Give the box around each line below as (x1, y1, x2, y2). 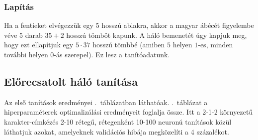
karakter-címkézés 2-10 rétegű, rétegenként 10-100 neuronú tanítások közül (4, 116, 232, 127)
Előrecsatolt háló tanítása (4, 73, 138, 89)
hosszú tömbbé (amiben (92, 39, 165, 50)
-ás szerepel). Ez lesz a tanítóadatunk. (54, 49, 170, 59)
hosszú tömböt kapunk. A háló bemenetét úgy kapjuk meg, (66, 29, 247, 40)
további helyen (4, 49, 48, 59)
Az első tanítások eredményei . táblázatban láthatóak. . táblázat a (4, 97, 208, 107)
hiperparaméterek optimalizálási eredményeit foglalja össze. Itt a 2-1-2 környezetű (4, 107, 253, 117)
